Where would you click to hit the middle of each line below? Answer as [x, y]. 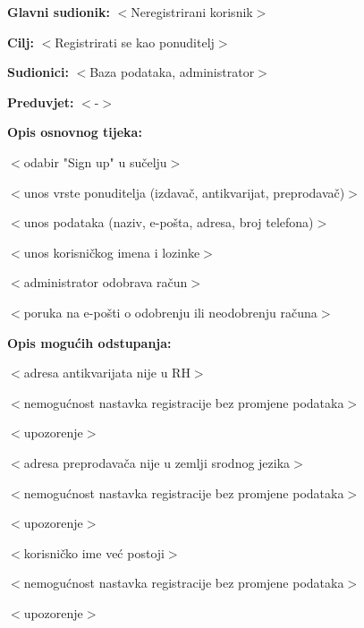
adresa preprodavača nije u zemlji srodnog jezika [157, 462]
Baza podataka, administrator [172, 72]
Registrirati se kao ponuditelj [135, 42]
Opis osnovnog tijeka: [75, 132]
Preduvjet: [41, 102]
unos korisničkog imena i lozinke [112, 252]
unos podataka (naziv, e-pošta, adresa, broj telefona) [169, 222]
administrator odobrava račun [106, 282]
